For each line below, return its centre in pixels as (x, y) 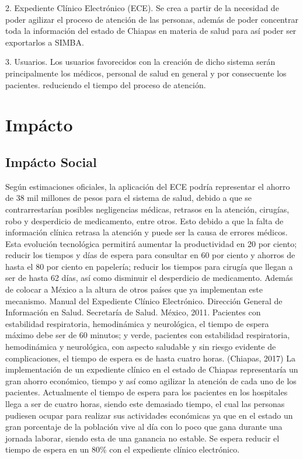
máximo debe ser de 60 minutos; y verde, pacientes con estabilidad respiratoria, (148, 335)
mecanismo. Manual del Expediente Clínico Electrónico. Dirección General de (144, 300)
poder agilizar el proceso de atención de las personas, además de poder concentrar (152, 19)
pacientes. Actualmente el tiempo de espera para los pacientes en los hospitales (147, 392)
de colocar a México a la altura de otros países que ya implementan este (134, 289)
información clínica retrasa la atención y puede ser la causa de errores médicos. (147, 232)
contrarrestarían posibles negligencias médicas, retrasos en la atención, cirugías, (147, 209)
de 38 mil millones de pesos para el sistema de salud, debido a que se (129, 198)
